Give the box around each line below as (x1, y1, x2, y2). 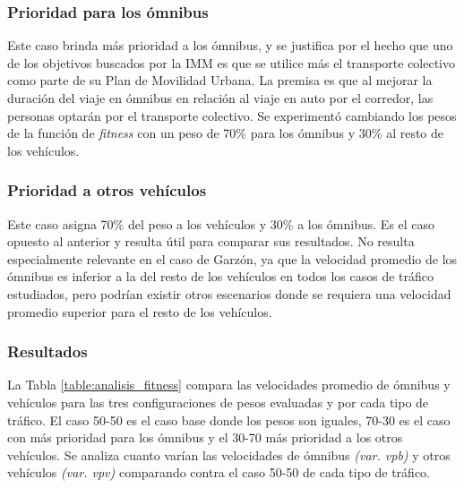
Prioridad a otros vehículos (7, 179, 207, 201)
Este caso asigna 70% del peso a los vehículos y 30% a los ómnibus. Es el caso (7, 214, 435, 233)
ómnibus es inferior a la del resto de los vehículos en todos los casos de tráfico (7, 267, 434, 286)
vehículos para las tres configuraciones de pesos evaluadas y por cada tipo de (7, 392, 429, 411)
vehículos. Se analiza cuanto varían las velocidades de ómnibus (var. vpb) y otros (7, 445, 451, 464)
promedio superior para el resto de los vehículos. (7, 302, 272, 321)
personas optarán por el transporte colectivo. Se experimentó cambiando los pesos (7, 106, 457, 124)
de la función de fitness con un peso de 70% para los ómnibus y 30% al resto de (7, 124, 444, 142)
